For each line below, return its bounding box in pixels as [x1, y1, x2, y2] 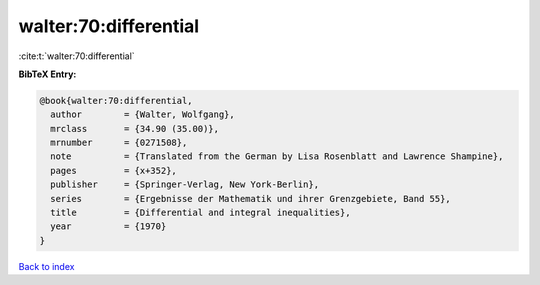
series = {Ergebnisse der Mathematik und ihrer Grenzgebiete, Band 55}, [50, 193, 452, 204]
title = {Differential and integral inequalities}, [50, 207, 351, 219]
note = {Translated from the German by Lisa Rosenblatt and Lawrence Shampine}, [50, 151, 504, 162]
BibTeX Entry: [18, 68, 77, 80]
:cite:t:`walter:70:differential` [18, 50, 135, 62]
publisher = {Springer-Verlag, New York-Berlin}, [50, 179, 320, 190]
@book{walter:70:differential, [39, 95, 194, 106]
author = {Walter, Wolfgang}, [50, 109, 235, 120]
